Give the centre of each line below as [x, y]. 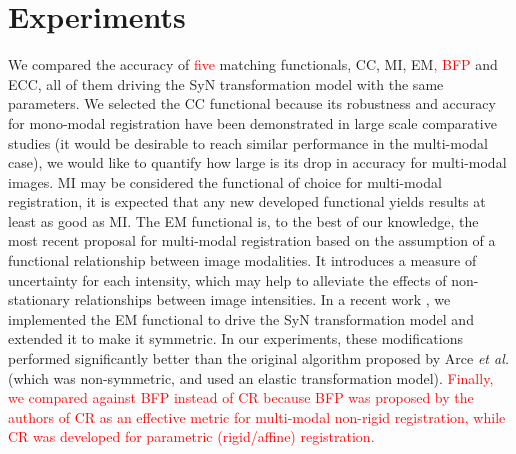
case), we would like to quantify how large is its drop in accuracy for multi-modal [257, 162]
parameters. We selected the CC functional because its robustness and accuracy [252, 103]
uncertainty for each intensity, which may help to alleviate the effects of [227, 279]
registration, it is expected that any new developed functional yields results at [247, 201]
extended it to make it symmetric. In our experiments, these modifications [235, 338]
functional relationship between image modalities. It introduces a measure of [242, 260]
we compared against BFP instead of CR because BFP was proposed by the [241, 397]
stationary [39, 299]
